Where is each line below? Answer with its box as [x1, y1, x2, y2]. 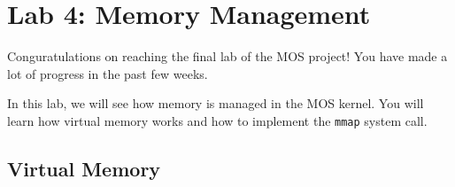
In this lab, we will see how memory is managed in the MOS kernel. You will [7, 94, 424, 113]
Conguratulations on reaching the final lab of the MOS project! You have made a [7, 47, 448, 66]
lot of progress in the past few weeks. [7, 64, 208, 82]
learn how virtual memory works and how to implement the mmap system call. [7, 111, 428, 129]
